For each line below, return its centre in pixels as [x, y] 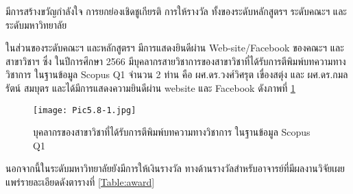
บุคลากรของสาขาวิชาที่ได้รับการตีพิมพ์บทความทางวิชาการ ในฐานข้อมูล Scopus [172, 132]
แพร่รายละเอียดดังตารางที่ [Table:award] [80, 182]
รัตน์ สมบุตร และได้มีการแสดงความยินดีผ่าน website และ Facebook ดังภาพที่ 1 [150, 87]
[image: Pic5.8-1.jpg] [85, 110]
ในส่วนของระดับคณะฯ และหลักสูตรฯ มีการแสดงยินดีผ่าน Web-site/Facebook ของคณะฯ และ [175, 48]
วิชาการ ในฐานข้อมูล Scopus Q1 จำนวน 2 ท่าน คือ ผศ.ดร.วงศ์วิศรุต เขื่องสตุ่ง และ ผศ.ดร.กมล [177, 74]
